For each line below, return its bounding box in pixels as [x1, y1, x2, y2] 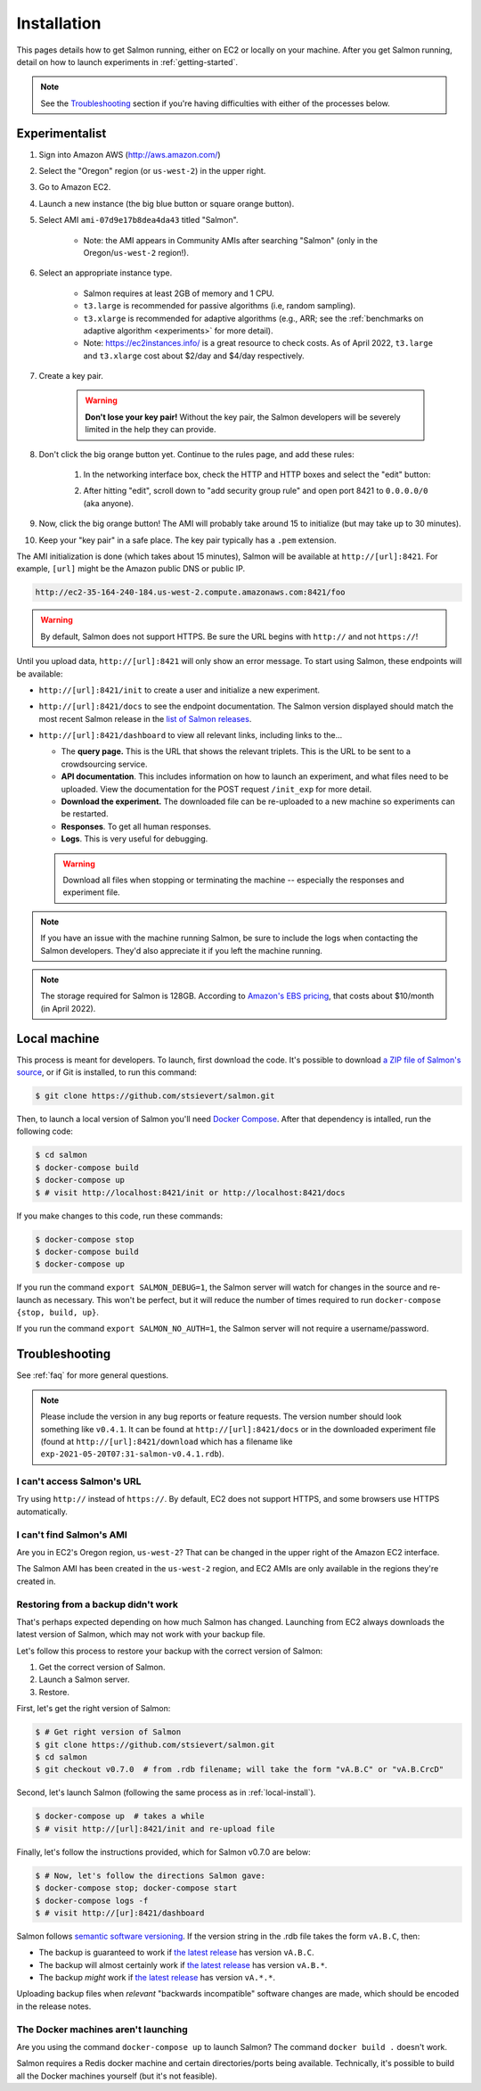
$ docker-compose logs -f [35, 1895, 149, 1906]
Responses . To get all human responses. [61, 821, 212, 832]
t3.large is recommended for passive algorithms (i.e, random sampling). [83, 300, 356, 311]
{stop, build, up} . [16, 1307, 100, 1318]
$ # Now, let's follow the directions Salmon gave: [35, 1870, 266, 1881]
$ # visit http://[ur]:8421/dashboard [35, 1907, 205, 1918]
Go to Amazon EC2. [38, 182, 111, 193]
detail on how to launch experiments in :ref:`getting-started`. [16, 56, 238, 67]
